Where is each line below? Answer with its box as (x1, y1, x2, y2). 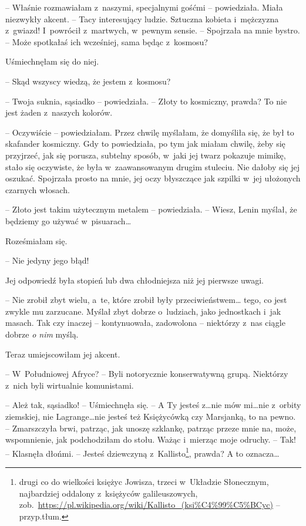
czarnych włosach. (5, 183, 70, 195)
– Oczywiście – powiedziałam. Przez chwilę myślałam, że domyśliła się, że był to (5, 126, 294, 138)
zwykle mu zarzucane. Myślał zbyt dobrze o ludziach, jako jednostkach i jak (5, 305, 281, 317)
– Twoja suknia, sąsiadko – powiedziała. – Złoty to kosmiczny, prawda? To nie (5, 95, 287, 107)
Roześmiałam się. (5, 234, 68, 247)
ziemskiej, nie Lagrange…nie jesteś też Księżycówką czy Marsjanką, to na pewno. (5, 410, 296, 423)
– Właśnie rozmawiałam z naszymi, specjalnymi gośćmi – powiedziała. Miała (5, 1, 283, 13)
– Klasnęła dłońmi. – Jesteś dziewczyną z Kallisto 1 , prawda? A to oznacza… (5, 445, 280, 459)
